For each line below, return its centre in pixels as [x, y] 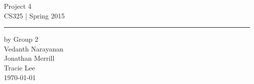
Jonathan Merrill [29, 58]
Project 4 [18, 6]
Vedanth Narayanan [34, 48]
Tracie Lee [20, 67]
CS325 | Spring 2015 [34, 15]
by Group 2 [21, 39]
